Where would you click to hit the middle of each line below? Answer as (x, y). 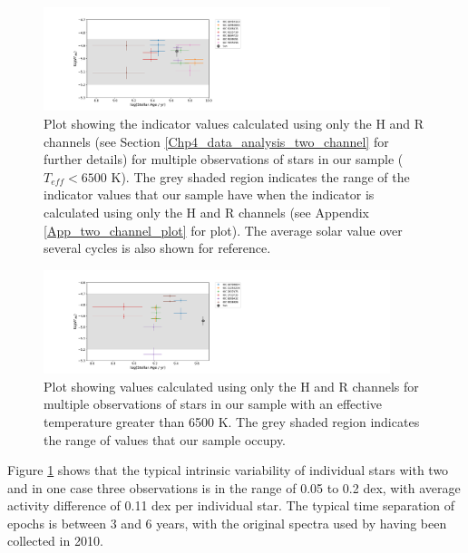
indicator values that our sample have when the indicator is (209, 194)
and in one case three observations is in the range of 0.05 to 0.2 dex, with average (234, 487)
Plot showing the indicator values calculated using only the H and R (234, 123)
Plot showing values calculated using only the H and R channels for (231, 386)
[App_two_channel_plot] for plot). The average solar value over (223, 230)
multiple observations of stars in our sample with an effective (213, 404)
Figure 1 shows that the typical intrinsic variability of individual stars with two (228, 470)
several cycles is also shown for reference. (157, 248)
